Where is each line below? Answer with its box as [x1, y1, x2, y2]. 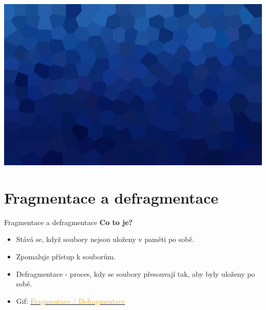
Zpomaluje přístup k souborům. [16, 251, 116, 261]
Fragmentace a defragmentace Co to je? [4, 216, 133, 227]
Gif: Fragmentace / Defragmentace [16, 295, 125, 306]
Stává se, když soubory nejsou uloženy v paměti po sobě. [16, 234, 194, 245]
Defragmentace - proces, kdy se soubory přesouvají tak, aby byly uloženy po [16, 268, 255, 279]
